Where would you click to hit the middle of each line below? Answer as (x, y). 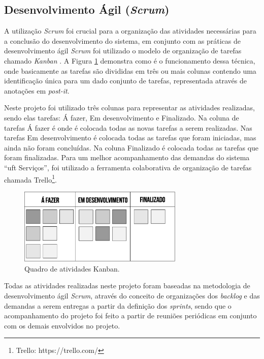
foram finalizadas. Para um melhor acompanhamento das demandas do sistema (127, 157)
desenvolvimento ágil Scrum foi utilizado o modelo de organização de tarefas (123, 51)
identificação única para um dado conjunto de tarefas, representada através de (125, 81)
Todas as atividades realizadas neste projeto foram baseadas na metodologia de (127, 286)
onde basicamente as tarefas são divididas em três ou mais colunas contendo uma (130, 70)
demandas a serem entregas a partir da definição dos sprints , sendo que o (118, 305)
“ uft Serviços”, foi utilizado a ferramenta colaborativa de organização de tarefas (128, 167)
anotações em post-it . (37, 90)
